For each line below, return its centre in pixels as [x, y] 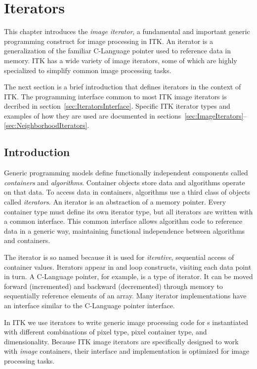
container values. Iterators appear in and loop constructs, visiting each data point [128, 266]
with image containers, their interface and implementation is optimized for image [127, 351]
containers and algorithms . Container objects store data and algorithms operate [125, 182]
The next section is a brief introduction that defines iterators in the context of [123, 87]
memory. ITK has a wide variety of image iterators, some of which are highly [121, 60]
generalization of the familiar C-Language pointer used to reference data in [117, 51]
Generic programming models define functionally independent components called [126, 173]
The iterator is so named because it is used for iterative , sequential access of [119, 257]
